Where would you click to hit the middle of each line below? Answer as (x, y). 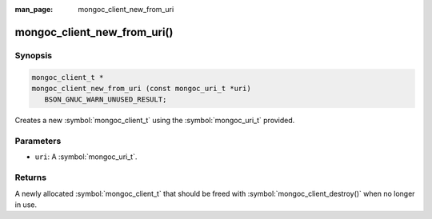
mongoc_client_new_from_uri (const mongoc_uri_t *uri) (141, 88)
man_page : (34, 9)
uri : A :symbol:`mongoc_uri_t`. (86, 157)
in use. (26, 205)
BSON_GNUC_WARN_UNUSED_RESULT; (106, 100)
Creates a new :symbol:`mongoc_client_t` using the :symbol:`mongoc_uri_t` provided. (155, 121)
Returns (31, 177)
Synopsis (33, 55)
